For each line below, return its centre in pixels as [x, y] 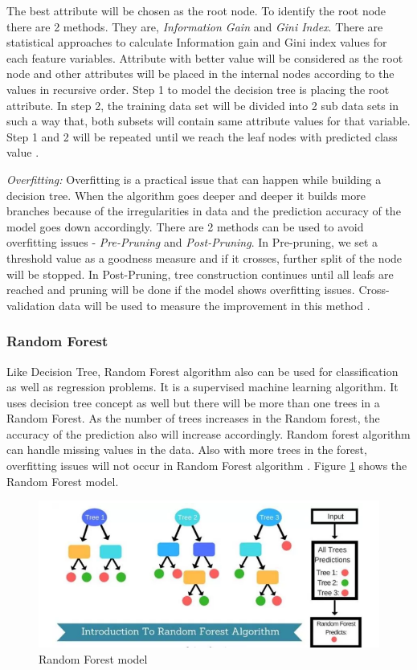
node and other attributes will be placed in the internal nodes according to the [200, 74]
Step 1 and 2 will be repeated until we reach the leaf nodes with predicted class [202, 136]
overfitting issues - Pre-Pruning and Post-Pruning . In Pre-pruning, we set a [192, 242]
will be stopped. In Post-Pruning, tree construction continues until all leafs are [200, 274]
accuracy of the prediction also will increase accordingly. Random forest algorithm [208, 433]
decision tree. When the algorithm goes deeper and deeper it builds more [186, 195]
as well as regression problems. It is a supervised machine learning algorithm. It [202, 387]
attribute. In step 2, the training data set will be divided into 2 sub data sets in [203, 105]
